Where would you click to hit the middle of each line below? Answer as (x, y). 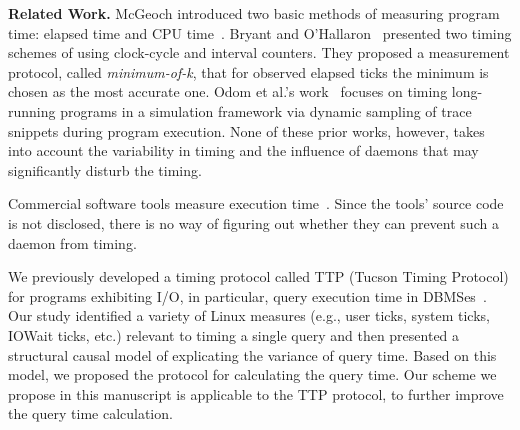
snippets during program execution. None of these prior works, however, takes (246, 130)
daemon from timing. (72, 242)
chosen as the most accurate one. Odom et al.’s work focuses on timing (228, 91)
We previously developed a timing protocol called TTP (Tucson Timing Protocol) (258, 276)
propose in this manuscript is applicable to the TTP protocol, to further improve (256, 393)
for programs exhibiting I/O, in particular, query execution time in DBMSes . (247, 295)
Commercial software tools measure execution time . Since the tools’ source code (256, 203)
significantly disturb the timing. (105, 169)
